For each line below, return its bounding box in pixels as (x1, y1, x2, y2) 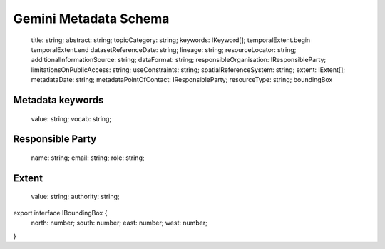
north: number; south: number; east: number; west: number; (31, 218, 208, 228)
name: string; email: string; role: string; (31, 153, 145, 162)
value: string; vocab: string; (31, 114, 112, 123)
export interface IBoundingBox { (13, 208, 108, 217)
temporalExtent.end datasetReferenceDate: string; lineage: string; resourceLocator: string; (31, 45, 297, 54)
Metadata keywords (13, 93, 104, 106)
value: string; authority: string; (31, 193, 120, 201)
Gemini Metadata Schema (13, 11, 170, 26)
